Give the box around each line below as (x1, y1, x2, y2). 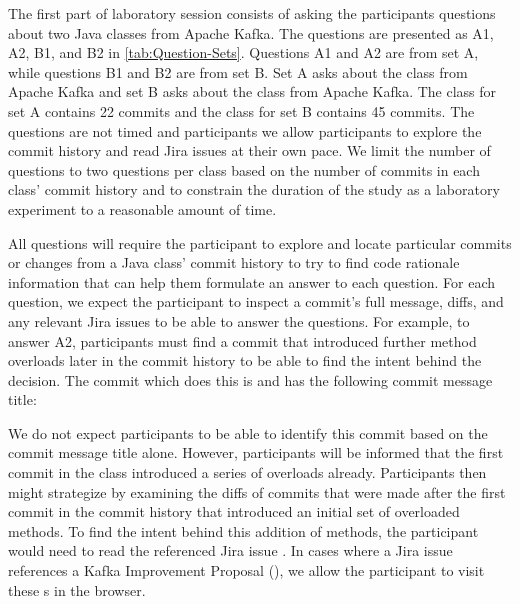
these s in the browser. (8, 579, 146, 600)
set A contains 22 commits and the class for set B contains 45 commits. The (8, 100, 475, 121)
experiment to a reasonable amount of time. (8, 198, 277, 219)
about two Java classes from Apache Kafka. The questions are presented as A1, (8, 22, 494, 43)
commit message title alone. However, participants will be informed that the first (8, 442, 504, 463)
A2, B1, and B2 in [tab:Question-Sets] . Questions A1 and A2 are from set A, (8, 42, 479, 63)
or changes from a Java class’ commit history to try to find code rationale (8, 252, 460, 273)
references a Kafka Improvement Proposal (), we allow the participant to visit (8, 560, 485, 581)
